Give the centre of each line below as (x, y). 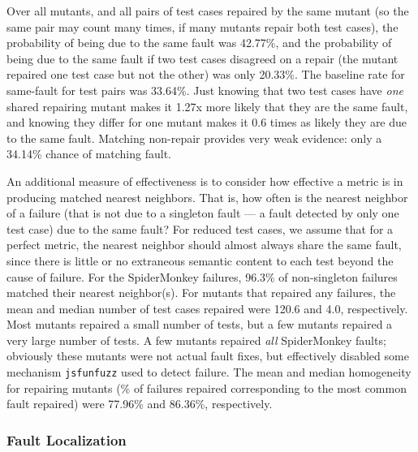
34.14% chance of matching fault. (89, 154)
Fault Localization (67, 439)
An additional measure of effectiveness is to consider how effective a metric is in (205, 181)
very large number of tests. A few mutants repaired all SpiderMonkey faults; (196, 340)
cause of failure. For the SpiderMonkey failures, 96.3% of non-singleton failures (202, 276)
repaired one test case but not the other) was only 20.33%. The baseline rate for (206, 74)
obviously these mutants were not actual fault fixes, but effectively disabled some (208, 356)
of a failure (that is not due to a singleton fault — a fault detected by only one (203, 213)
